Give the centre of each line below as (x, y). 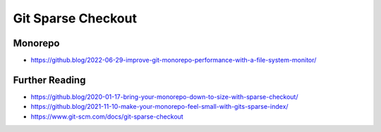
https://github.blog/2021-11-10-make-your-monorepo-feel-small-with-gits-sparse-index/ (159, 107)
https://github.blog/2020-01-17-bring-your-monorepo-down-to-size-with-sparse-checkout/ (164, 97)
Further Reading (49, 80)
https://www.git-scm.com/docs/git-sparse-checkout (107, 117)
